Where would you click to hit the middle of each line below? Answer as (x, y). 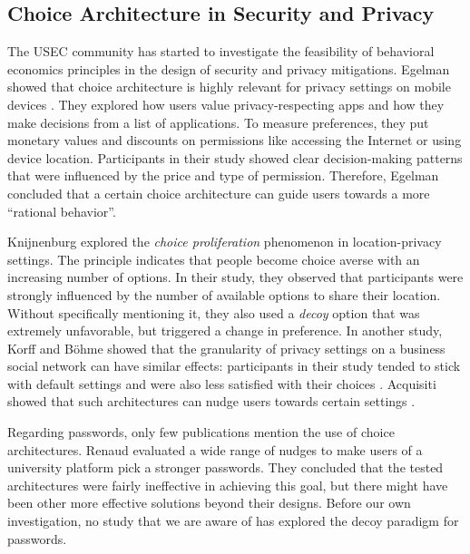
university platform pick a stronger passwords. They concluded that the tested (225, 467)
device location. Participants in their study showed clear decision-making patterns (235, 157)
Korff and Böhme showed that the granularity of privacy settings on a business (226, 348)
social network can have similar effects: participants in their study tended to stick (234, 366)
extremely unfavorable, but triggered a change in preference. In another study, (225, 330)
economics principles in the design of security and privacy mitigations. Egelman (229, 68)
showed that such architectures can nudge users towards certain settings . (211, 401)
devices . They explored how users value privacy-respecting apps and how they (226, 104)
